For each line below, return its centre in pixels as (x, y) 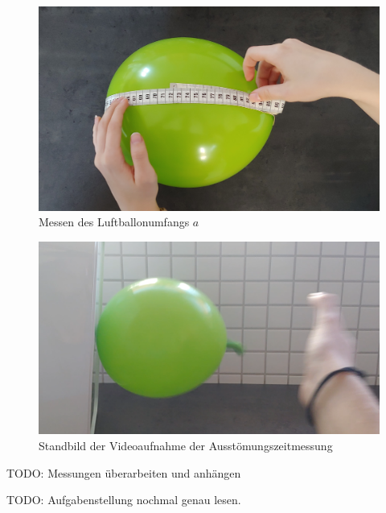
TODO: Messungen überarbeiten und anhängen (124, 472)
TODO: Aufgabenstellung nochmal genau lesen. (124, 500)
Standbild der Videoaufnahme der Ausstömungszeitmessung (186, 445)
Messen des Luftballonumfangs (114, 222)
